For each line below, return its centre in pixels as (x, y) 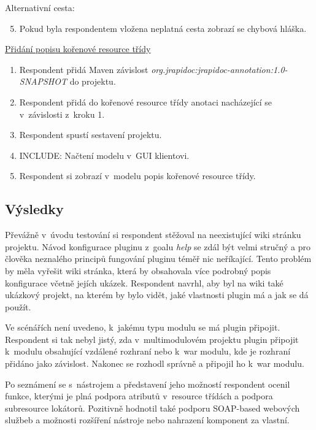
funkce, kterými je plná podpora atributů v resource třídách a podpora (139, 396)
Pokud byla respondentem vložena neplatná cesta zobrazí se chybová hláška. (163, 28)
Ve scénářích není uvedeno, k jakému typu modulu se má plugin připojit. (143, 327)
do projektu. (93, 81)
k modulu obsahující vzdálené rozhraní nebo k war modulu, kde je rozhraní (148, 351)
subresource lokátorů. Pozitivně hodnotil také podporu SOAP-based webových (152, 408)
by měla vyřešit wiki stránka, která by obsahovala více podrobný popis (138, 270)
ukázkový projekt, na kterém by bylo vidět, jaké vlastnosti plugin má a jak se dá (157, 295)
